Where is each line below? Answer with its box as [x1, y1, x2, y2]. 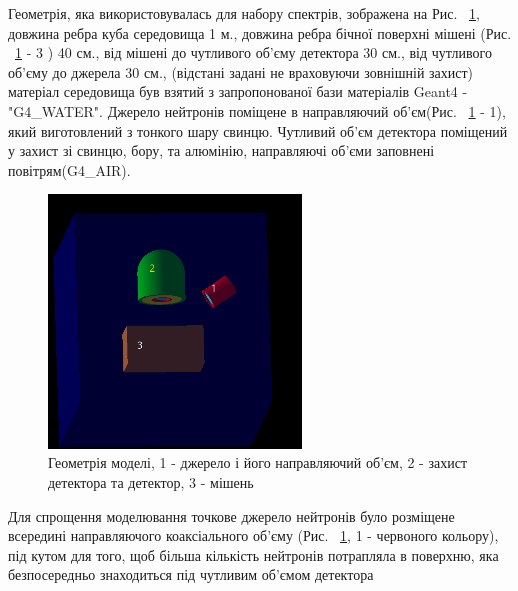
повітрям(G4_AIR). [8, 159, 131, 180]
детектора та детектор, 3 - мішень [48, 471, 254, 492]
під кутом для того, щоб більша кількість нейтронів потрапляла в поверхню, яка [8, 544, 499, 565]
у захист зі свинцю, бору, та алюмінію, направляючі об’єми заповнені [8, 140, 435, 161]
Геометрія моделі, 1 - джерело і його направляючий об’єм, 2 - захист [48, 452, 468, 473]
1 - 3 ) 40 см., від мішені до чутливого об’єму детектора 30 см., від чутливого [15, 42, 492, 63]
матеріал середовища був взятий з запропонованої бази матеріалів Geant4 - [8, 81, 468, 102]
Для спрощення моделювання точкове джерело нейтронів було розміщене [8, 505, 455, 526]
